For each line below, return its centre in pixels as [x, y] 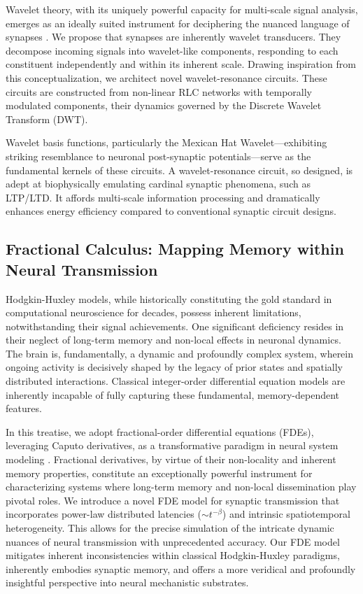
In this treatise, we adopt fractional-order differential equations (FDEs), [160, 431]
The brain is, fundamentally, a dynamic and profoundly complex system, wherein [180, 353]
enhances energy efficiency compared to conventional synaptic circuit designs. [171, 211]
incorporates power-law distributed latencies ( [104, 514]
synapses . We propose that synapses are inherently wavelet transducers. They [173, 37]
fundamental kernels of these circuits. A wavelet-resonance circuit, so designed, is [179, 170]
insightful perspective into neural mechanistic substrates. [127, 582]
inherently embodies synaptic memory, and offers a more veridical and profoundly [181, 568]
